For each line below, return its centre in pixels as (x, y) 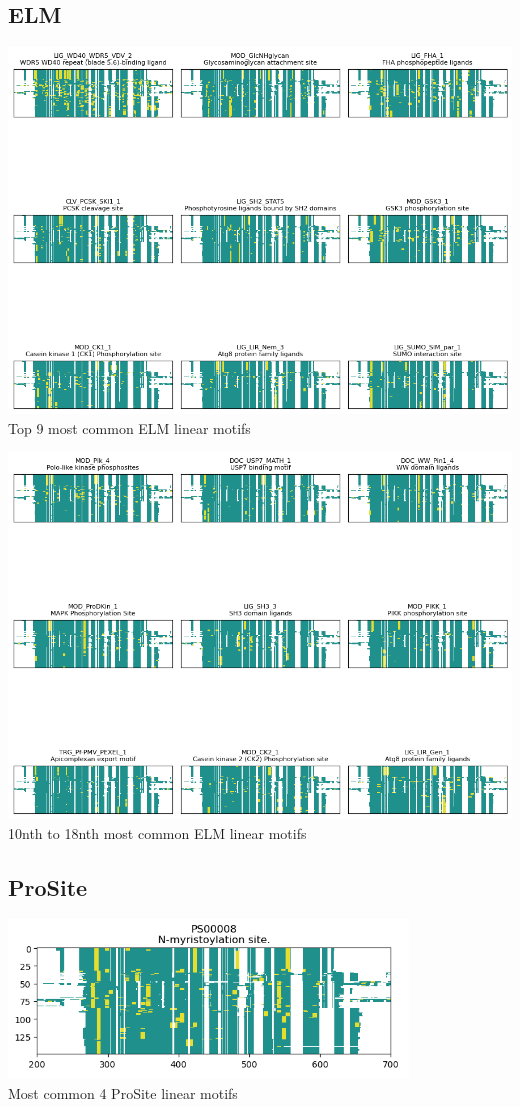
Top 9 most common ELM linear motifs (129, 427)
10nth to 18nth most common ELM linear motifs (157, 832)
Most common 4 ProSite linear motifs (123, 1092)
